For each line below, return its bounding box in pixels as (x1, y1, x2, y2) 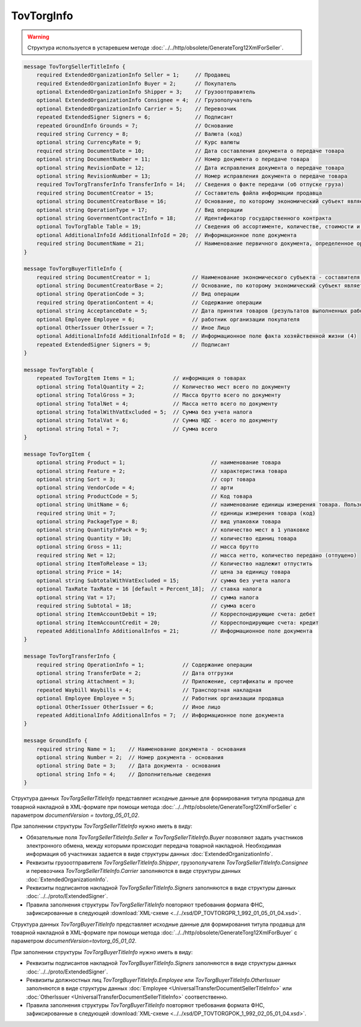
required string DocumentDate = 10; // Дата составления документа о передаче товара (36, 147, 344, 154)
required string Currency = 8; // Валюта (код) (36, 131, 243, 138)
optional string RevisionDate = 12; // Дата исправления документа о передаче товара (36, 164, 344, 171)
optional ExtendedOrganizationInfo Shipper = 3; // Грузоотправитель (36, 88, 256, 96)
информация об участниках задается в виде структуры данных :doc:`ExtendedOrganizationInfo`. (26, 851, 273, 858)
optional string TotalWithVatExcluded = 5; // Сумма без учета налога (36, 408, 253, 415)
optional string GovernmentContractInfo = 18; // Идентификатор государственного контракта (36, 214, 332, 222)
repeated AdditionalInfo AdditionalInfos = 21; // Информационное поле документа (36, 628, 313, 635)
